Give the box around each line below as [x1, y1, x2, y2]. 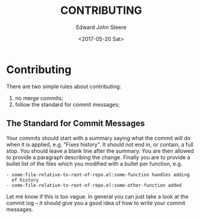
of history [11, 177, 39, 183]
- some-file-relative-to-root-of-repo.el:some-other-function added [6, 182, 182, 188]
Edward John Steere [76, 24, 127, 31]
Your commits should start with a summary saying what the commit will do [6, 134, 191, 142]
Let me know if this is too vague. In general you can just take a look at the [6, 192, 189, 200]
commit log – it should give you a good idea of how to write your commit [6, 199, 186, 206]
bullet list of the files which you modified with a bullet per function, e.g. [6, 160, 183, 167]
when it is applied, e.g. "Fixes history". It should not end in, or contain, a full [6, 141, 194, 148]
